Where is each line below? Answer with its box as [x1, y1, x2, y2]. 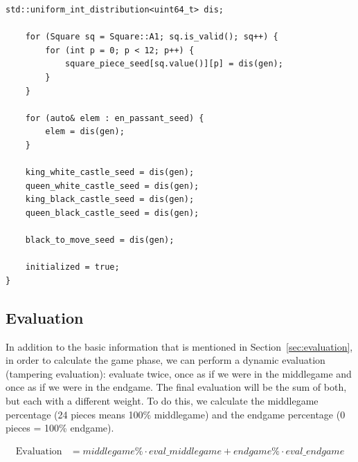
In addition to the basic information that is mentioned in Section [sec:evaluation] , [6, 339, 353, 353]
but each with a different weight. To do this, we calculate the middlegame [6, 394, 319, 408]
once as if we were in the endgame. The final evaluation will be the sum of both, [6, 380, 347, 394]
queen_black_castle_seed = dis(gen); [25, 207, 199, 218]
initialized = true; [25, 262, 120, 272]
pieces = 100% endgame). [6, 421, 114, 435]
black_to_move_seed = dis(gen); [25, 235, 174, 246]
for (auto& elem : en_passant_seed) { [25, 113, 204, 123]
